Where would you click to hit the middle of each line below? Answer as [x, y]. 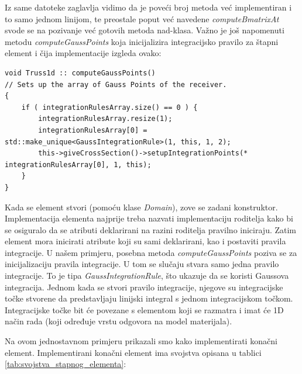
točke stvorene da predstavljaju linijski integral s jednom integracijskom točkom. [149, 298]
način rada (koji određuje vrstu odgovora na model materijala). [119, 321]
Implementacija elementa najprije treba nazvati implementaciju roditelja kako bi [149, 218]
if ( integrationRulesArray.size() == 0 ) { [109, 107]
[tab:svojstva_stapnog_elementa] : [66, 364]
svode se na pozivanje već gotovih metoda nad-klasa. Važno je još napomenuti [145, 30]
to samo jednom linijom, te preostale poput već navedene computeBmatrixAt [142, 18]
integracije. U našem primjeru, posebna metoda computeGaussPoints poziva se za [151, 252]
